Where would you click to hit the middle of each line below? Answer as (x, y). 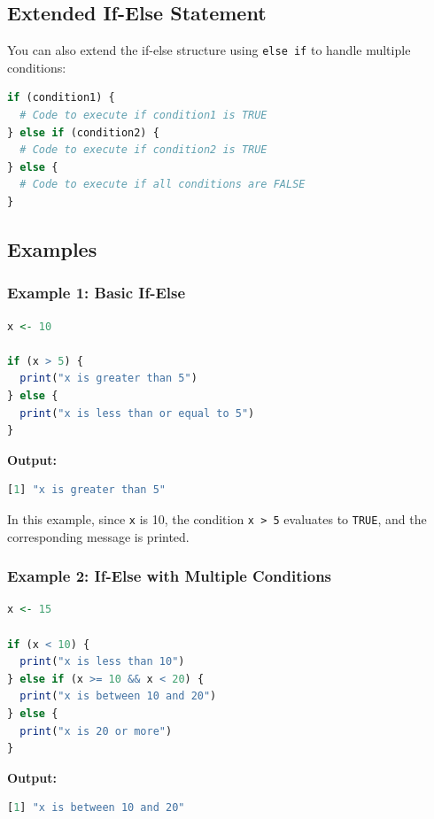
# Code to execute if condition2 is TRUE (143, 150)
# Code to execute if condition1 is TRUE (143, 116)
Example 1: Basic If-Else (97, 293)
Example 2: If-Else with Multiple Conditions (170, 576)
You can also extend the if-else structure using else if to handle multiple (209, 50)
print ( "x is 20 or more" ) (96, 731)
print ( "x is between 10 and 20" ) (118, 696)
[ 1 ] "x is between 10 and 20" (96, 808)
